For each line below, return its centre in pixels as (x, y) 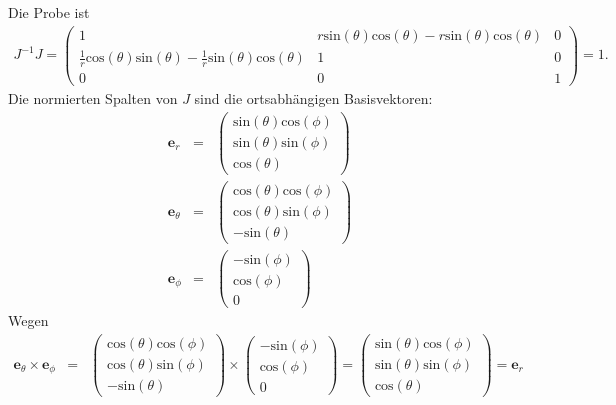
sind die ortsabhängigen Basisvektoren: (313, 98)
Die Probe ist (49, 12)
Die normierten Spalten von (93, 98)
